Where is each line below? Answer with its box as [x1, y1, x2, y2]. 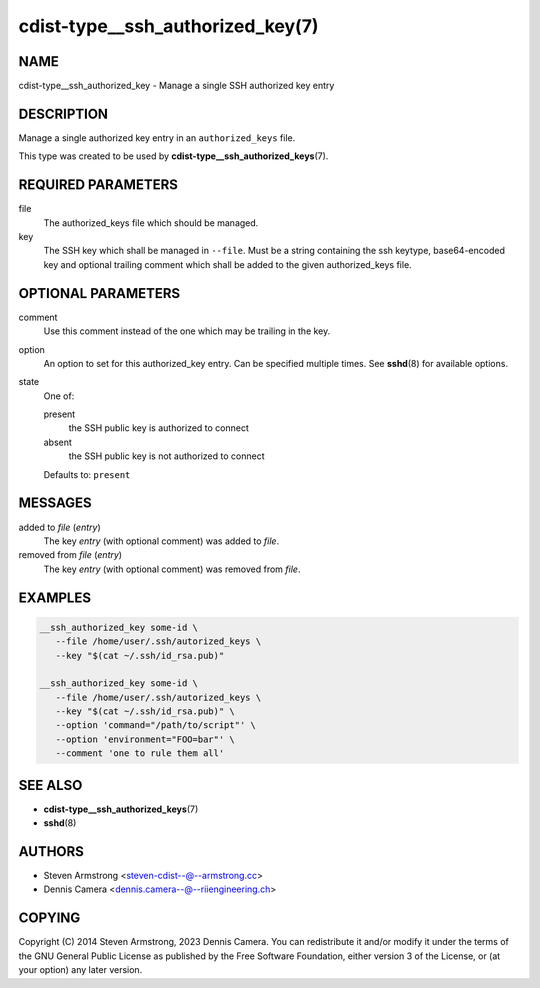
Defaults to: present [43, 468, 131, 480]
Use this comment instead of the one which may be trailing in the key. [43, 325, 331, 337]
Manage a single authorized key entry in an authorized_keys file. [18, 131, 296, 144]
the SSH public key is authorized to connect [68, 422, 250, 434]
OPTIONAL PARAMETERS [18, 285, 181, 302]
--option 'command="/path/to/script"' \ [55, 720, 257, 731]
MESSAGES [18, 495, 92, 512]
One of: [43, 390, 75, 402]
